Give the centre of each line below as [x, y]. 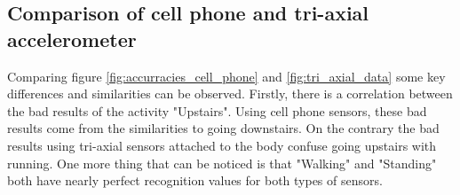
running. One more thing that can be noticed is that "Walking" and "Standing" [222, 163]
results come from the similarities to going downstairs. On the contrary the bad [223, 128]
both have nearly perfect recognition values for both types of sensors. [195, 180]
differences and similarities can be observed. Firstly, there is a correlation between [230, 94]
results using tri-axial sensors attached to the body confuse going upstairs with [222, 145]
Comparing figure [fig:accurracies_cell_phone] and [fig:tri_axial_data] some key [226, 76]
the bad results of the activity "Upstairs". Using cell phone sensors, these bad [217, 110]
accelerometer [72, 39]
